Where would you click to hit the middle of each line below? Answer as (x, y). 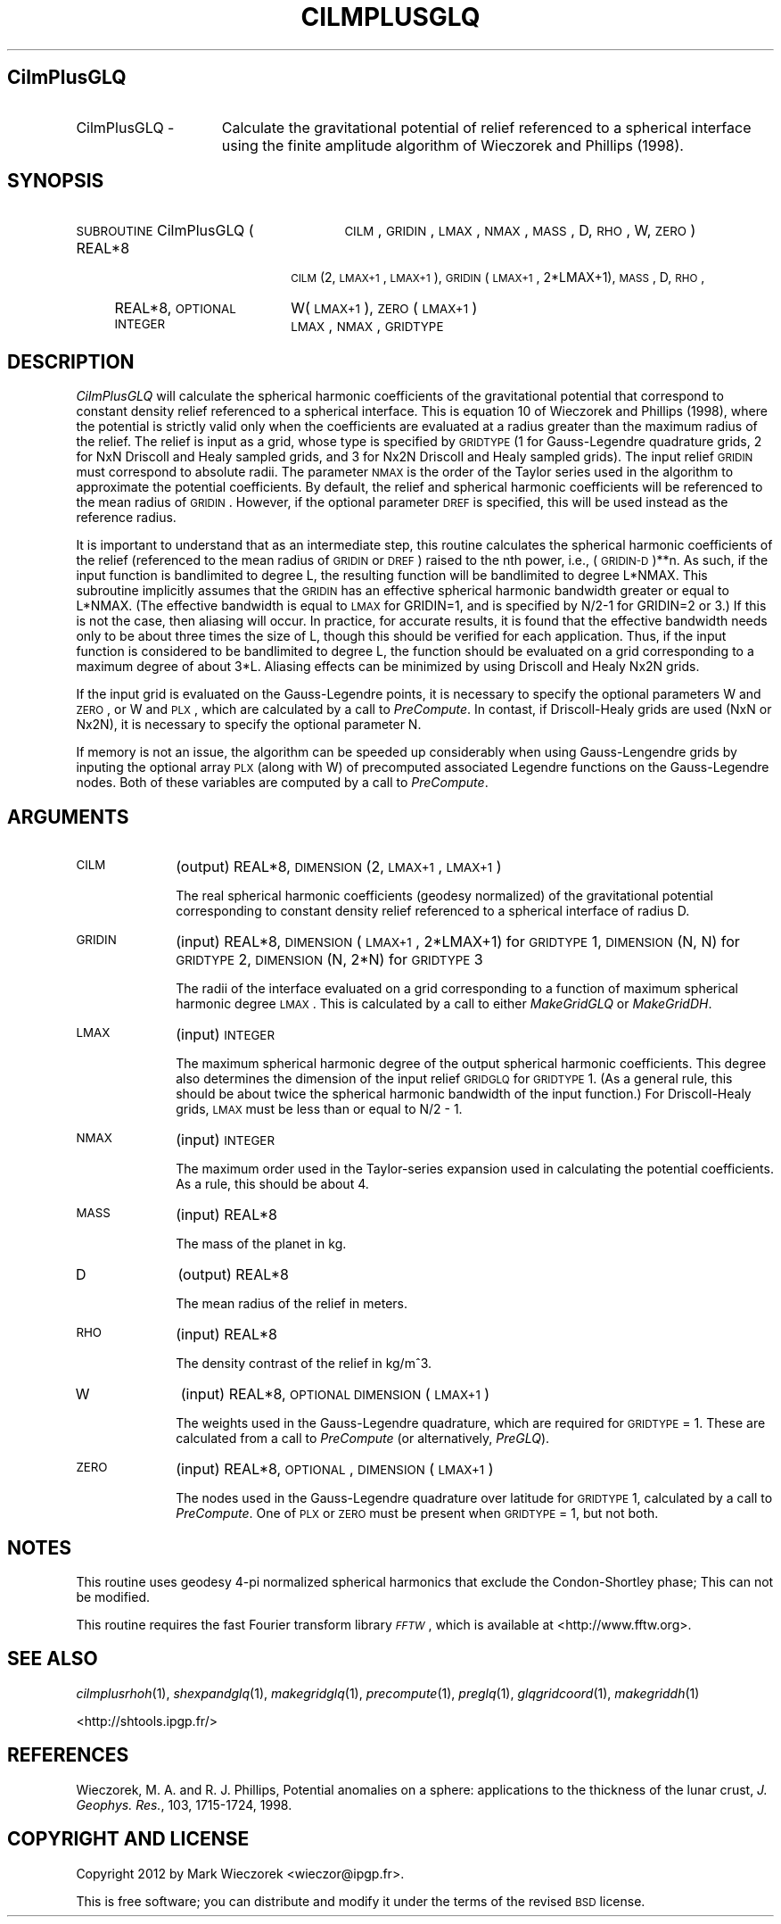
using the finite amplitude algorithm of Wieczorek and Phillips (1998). (452, 145)
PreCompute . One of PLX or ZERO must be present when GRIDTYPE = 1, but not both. (417, 1513)
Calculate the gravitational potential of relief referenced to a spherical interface (486, 127)
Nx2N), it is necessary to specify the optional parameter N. (249, 725)
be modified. (113, 1596)
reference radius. (126, 518)
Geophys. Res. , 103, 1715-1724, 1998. (184, 1804)
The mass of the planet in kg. (261, 1244)
